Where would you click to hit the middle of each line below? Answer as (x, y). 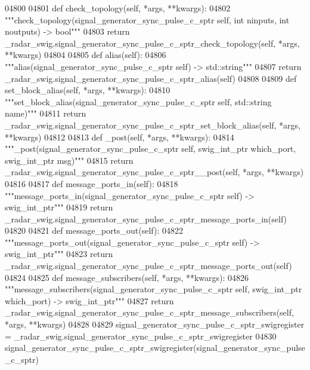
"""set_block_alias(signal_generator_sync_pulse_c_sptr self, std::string (138, 101)
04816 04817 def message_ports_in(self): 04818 (92, 183)
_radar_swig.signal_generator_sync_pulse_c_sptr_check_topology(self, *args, (152, 43)
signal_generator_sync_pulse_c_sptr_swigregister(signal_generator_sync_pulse (155, 348)
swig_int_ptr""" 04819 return (59, 207)
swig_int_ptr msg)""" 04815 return (69, 160)
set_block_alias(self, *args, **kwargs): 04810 (88, 90)
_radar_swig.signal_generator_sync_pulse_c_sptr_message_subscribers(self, (149, 312)
